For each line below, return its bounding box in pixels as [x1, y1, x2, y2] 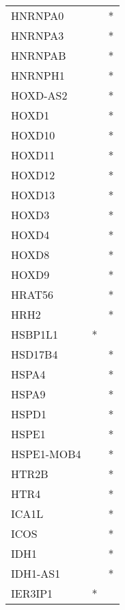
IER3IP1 [11, 585, 53, 601]
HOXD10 [11, 127, 55, 143]
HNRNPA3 [11, 27, 64, 43]
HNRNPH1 [11, 67, 65, 83]
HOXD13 [11, 187, 55, 203]
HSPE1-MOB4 [11, 446, 81, 462]
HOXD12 [11, 167, 55, 183]
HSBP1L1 [11, 326, 59, 342]
